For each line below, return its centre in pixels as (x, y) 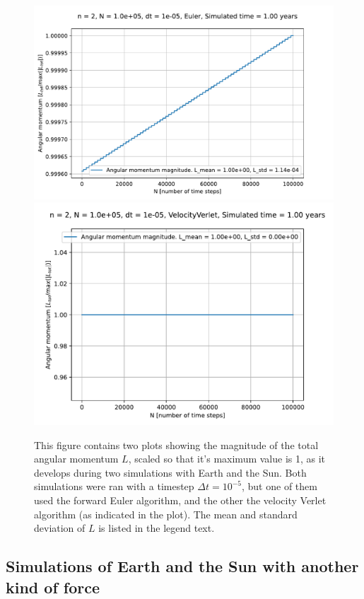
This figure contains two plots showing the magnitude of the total (176, 444)
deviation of (60, 528)
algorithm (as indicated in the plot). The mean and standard (166, 514)
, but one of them (279, 486)
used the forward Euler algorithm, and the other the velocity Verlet (180, 500)
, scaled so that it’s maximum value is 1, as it (227, 459)
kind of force (53, 587)
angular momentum (76, 459)
